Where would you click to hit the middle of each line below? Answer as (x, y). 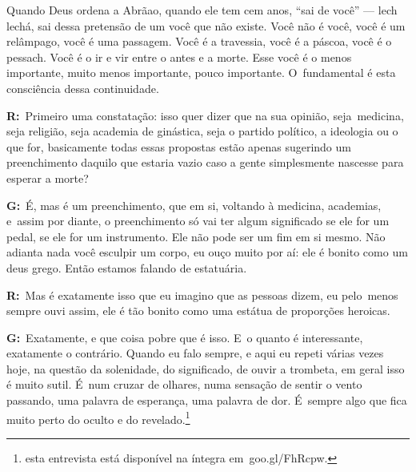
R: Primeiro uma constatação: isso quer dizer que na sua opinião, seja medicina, (205, 115)
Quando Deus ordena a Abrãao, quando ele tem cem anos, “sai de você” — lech (202, 10)
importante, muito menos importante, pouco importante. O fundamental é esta (201, 73)
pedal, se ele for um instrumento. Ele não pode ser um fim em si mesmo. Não (196, 236)
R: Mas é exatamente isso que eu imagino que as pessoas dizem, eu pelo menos (202, 294)
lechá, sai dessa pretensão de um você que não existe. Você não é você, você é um (206, 25)
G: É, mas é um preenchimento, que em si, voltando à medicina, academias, (194, 205)
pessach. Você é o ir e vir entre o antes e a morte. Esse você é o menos (179, 56)
